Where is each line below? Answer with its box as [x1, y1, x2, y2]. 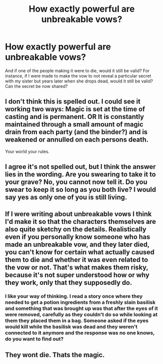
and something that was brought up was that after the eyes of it [5, 305, 158, 312]
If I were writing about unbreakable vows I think [5, 210, 152, 218]
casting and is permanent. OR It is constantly [5, 113, 145, 121]
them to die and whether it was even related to [5, 255, 148, 264]
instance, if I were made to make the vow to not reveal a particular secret [5, 73, 151, 79]
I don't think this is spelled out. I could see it [5, 98, 141, 106]
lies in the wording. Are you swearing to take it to [5, 170, 156, 179]
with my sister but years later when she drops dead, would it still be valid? [5, 78, 153, 84]
